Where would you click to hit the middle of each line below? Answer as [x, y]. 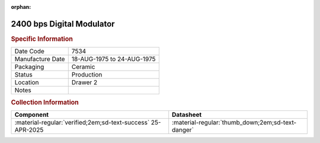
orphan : [21, 7]
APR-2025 [29, 129]
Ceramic [83, 67]
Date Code [29, 52]
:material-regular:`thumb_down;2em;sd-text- [234, 122]
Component [32, 115]
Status [23, 75]
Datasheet [187, 115]
